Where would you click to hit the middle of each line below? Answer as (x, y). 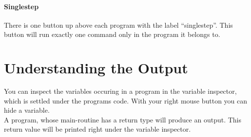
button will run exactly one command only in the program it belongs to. (112, 34)
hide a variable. (27, 110)
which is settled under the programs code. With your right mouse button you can (126, 100)
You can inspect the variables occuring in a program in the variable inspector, (120, 91)
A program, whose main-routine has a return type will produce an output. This (123, 119)
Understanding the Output (96, 68)
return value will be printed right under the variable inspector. (97, 129)
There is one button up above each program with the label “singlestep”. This (118, 25)
